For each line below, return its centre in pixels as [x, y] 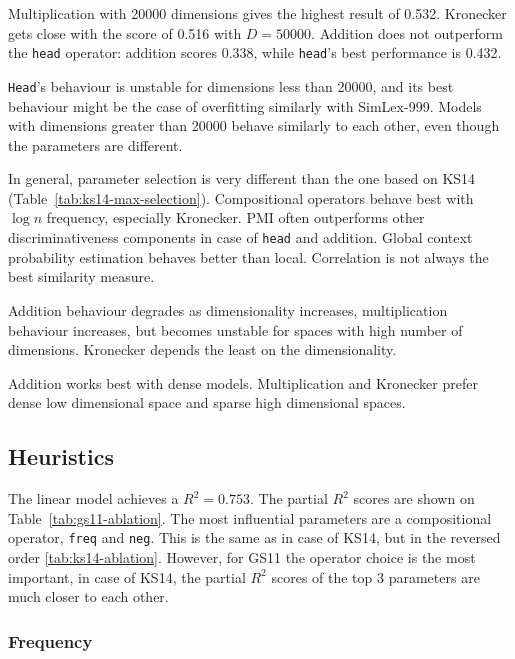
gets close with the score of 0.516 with [125, 32]
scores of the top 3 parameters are [375, 576]
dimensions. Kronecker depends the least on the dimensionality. [202, 349]
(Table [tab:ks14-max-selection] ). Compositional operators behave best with [241, 197]
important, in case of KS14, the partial [127, 576]
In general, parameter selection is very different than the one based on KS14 [242, 178]
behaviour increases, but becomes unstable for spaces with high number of [235, 329]
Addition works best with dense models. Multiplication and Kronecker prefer [243, 382]
